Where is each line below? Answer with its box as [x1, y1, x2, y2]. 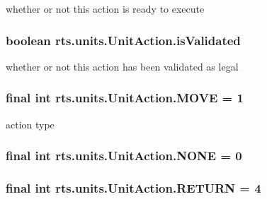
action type [6, 116, 55, 131]
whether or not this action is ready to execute [6, 1, 205, 16]
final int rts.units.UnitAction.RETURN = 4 [6, 179, 261, 196]
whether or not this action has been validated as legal [6, 59, 239, 73]
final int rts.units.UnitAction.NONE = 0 [6, 147, 242, 164]
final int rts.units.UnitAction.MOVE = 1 [6, 89, 244, 107]
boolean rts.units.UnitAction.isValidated [6, 31, 241, 49]
